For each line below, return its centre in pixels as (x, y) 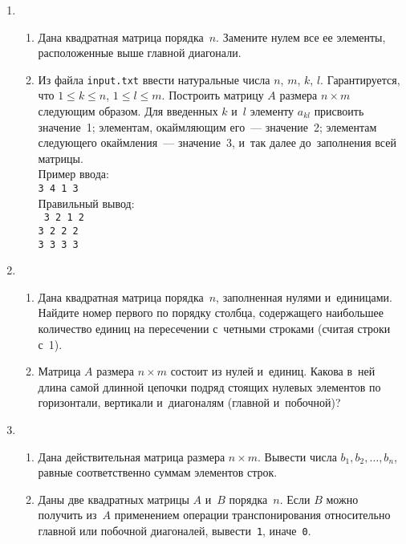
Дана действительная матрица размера (132, 456)
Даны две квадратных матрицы (114, 499)
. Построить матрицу (213, 95)
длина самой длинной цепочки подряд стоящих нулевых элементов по (209, 386)
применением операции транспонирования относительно (252, 515)
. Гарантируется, (360, 79)
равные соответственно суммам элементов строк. (158, 472)
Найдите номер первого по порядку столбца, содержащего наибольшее (211, 313)
